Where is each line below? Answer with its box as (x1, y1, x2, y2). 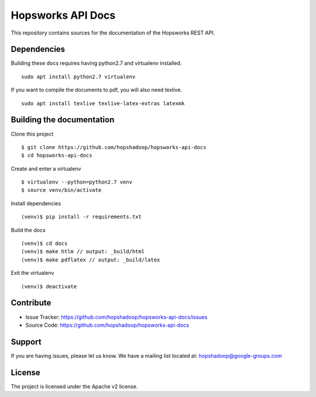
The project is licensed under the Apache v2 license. (11, 383, 138, 390)
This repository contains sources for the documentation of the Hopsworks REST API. (11, 29, 215, 36)
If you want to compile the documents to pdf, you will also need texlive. (11, 87, 183, 94)
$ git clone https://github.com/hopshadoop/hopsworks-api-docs (21, 144, 207, 150)
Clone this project (11, 130, 54, 137)
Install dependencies (11, 199, 61, 207)
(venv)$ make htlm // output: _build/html (21, 248, 145, 255)
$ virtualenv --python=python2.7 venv (21, 179, 133, 185)
